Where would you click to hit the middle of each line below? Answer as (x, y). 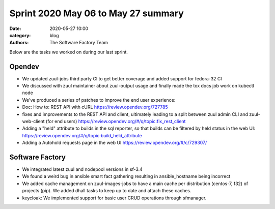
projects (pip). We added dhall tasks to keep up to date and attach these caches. (107, 191)
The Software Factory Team (79, 43)
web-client (34, 121)
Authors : (19, 43)
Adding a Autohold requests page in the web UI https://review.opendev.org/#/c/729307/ (115, 143)
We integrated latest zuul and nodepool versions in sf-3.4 (82, 169)
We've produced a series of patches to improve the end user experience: (99, 100)
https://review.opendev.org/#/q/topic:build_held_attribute (82, 135)
